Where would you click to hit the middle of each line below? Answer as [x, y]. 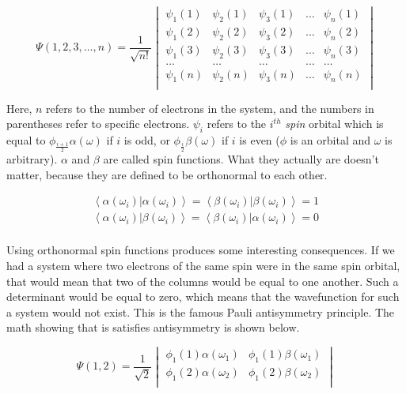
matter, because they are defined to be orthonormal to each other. [167, 174]
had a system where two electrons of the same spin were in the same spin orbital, [203, 265]
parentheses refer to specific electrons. [98, 124]
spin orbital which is [334, 124]
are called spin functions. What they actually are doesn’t [241, 159]
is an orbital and [330, 139]
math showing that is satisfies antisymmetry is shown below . [153, 327]
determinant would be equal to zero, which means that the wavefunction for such [203, 296]
